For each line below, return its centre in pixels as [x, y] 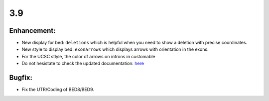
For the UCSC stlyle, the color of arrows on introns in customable [88, 56]
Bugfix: [21, 78]
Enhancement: [32, 31]
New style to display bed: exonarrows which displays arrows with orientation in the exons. [115, 49]
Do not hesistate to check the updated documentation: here [83, 63]
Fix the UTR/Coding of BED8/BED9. [58, 90]
